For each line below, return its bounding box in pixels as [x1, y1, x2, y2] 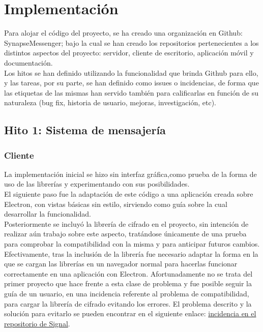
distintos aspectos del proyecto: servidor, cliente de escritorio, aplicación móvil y [4, 47, 254, 58]
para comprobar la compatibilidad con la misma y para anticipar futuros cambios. [4, 238, 260, 249]
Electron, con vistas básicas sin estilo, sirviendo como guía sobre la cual [4, 198, 227, 209]
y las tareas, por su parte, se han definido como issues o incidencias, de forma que [4, 77, 259, 88]
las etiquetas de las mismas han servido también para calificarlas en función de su [4, 87, 259, 98]
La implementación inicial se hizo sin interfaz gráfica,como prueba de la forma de [4, 168, 257, 179]
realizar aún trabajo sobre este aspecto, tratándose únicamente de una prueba [4, 228, 247, 239]
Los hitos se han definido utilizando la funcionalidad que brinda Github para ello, [4, 67, 258, 78]
